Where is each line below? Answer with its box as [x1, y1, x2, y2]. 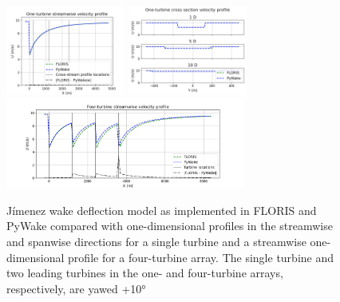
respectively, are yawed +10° [6, 280, 146, 296]
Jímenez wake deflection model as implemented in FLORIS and [6, 201, 317, 218]
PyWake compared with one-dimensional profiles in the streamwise [6, 217, 333, 234]
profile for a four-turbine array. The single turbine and [68, 248, 334, 265]
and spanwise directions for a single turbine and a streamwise [6, 232, 306, 249]
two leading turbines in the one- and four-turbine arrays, [6, 264, 283, 281]
